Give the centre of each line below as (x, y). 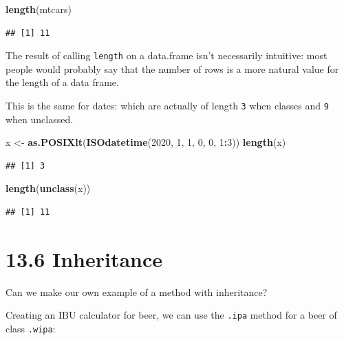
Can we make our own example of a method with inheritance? (137, 291)
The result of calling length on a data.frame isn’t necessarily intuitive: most (166, 55)
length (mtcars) (39, 9)
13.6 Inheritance (84, 258)
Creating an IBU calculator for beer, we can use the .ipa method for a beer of (171, 315)
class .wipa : (31, 329)
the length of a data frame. (62, 82)
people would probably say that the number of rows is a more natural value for (172, 68)
